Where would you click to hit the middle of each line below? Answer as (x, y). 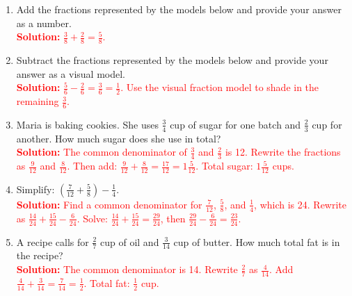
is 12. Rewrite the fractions (283, 152)
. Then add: (92, 166)
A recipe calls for (53, 241)
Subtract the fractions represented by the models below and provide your (172, 60)
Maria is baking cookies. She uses (87, 124)
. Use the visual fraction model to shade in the (220, 87)
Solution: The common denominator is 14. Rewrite (127, 269)
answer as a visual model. (71, 73)
